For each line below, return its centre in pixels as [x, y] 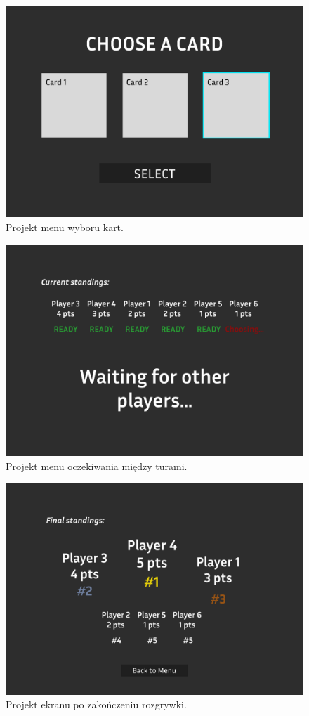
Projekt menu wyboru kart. [65, 227]
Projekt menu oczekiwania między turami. [97, 466]
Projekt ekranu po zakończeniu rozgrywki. [96, 704]
